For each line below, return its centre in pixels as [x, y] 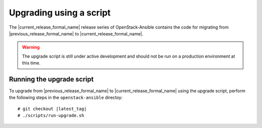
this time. [31, 63]
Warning [31, 47]
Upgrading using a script [60, 13]
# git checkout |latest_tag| [52, 109]
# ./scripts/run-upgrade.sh [51, 116]
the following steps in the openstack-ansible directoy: [66, 97]
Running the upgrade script [51, 79]
